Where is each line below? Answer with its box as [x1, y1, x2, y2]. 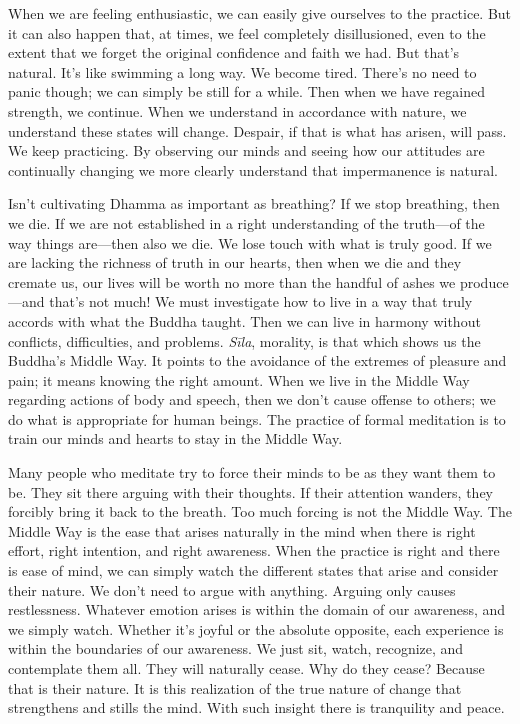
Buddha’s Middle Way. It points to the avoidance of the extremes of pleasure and [8, 350, 507, 371]
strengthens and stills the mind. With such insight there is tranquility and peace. [8, 697, 505, 718]
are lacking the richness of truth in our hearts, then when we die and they [8, 252, 462, 273]
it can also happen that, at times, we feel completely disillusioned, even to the [8, 22, 486, 43]
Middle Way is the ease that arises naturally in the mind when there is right [8, 520, 476, 541]
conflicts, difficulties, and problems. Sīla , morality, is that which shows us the [8, 330, 481, 351]
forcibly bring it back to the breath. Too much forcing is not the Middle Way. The [8, 501, 512, 522]
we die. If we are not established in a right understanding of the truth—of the [8, 212, 485, 233]
